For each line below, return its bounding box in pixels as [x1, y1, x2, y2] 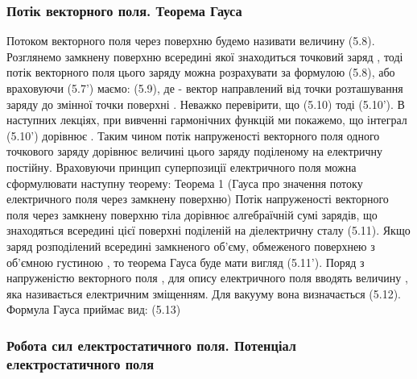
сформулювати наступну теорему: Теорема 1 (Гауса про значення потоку [6, 174, 363, 191]
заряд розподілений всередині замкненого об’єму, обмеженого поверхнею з [6, 237, 375, 254]
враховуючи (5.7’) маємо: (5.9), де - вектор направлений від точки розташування [6, 80, 403, 96]
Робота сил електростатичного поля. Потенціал [6, 335, 296, 355]
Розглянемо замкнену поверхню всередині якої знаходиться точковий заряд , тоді [6, 48, 403, 65]
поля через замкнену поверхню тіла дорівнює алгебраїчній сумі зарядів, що [6, 206, 378, 223]
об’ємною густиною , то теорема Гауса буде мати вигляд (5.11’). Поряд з [6, 253, 365, 270]
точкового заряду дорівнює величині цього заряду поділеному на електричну [6, 143, 382, 160]
